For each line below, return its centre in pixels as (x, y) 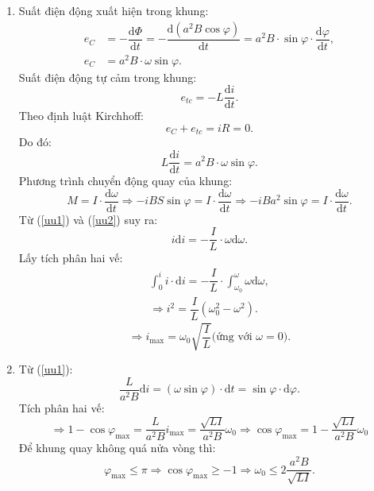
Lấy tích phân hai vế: (71, 258)
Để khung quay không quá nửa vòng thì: (117, 448)
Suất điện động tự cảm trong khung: (108, 77)
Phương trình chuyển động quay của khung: (125, 181)
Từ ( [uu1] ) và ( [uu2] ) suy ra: (88, 219)
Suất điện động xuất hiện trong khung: (114, 10)
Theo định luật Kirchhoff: (81, 116)
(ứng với (232, 337)
